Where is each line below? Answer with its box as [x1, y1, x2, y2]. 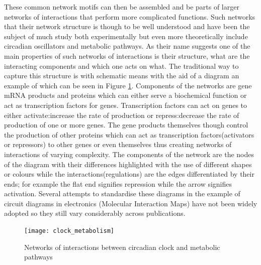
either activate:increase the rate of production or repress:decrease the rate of [4, 109, 239, 120]
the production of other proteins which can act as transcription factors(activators [4, 129, 254, 140]
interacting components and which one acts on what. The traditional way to [4, 60, 239, 71]
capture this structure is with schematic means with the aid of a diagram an [4, 70, 239, 81]
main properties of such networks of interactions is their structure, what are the [4, 50, 250, 61]
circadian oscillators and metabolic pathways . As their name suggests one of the [4, 41, 250, 51]
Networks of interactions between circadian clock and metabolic [24, 241, 220, 252]
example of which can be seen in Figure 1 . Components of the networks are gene [4, 80, 252, 90]
